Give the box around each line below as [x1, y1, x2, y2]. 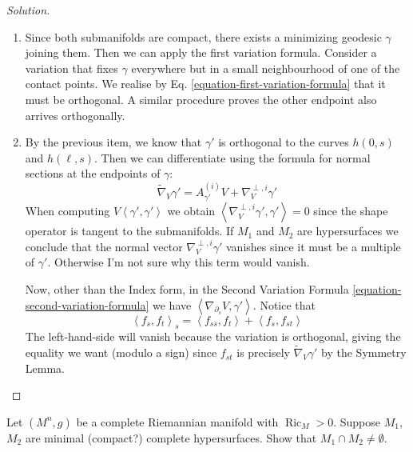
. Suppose [333, 413, 380, 430]
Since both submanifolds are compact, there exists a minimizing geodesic [25, 28, 382, 45]
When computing [25, 202, 110, 219]
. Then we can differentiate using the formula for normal [93, 149, 371, 166]
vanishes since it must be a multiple [225, 238, 401, 254]
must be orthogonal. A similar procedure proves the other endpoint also [25, 90, 377, 107]
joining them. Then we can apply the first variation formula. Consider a [25, 44, 377, 61]
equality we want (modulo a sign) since [25, 344, 217, 361]
